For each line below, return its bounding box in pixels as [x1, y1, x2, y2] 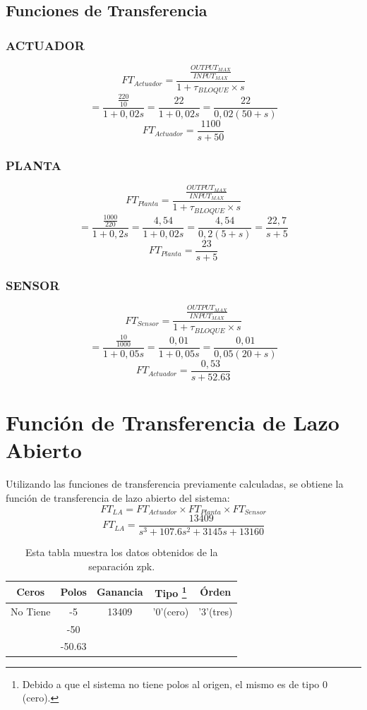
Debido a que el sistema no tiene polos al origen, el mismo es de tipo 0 [22, 676, 328, 691]
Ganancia [96, 584, 143, 599]
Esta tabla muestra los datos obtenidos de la [25, 545, 218, 560]
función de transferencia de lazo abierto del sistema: [6, 490, 230, 505]
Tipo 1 [155, 584, 187, 600]
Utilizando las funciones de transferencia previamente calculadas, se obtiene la [6, 476, 344, 491]
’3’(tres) [198, 603, 233, 618]
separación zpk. [88, 558, 155, 573]
